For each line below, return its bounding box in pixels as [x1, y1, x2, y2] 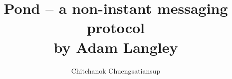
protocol [86, 17, 145, 38]
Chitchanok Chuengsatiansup [71, 65, 161, 76]
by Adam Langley [53, 37, 178, 57]
